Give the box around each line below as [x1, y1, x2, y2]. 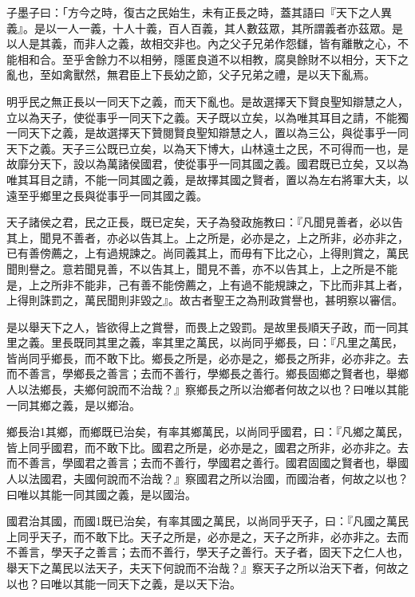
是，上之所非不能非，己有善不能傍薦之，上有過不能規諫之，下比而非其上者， [6, 276, 409, 293]
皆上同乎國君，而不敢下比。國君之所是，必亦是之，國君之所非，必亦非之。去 [6, 438, 409, 455]
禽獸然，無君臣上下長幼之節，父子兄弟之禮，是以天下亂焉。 [61, 66, 375, 83]
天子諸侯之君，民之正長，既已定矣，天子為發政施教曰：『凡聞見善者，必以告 [6, 214, 403, 230]
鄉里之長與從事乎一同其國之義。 [39, 187, 207, 203]
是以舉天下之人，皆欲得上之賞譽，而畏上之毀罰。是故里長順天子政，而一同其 [6, 318, 409, 335]
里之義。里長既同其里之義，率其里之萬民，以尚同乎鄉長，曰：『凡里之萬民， [6, 334, 403, 351]
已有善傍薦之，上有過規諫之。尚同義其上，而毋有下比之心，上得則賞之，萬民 [6, 245, 409, 261]
